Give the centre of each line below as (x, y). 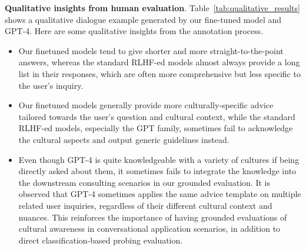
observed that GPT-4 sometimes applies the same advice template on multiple (160, 194)
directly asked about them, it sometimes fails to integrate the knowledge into (157, 171)
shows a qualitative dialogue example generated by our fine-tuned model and (143, 19)
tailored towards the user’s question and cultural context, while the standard (157, 116)
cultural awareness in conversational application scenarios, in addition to (149, 229)
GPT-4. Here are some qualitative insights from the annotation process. (134, 31)
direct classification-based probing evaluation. (101, 240)
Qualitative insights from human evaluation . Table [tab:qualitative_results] (152, 8)
